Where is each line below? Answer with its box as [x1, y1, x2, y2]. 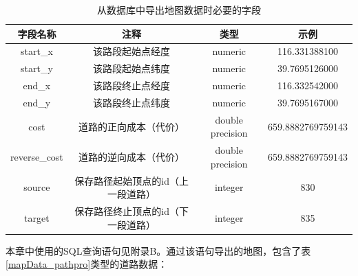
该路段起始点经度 [93, 44, 171, 58]
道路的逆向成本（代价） [78, 150, 185, 164]
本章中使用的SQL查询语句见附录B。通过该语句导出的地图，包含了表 [6, 243, 311, 257]
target [24, 210, 50, 225]
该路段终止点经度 [93, 78, 171, 93]
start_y [21, 61, 53, 76]
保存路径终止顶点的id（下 [74, 204, 189, 218]
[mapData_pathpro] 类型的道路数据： [6, 257, 168, 271]
